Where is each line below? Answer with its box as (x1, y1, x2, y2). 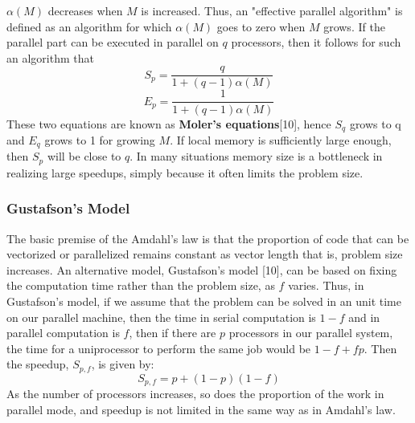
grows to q (349, 115, 401, 132)
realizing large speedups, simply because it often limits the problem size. (6, 164, 364, 181)
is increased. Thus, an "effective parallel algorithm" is (141, 2, 403, 18)
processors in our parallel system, (228, 324, 393, 341)
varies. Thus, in (288, 277, 364, 294)
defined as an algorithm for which (6, 18, 172, 35)
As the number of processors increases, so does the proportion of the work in (6, 385, 384, 402)
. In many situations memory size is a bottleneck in (129, 148, 383, 165)
